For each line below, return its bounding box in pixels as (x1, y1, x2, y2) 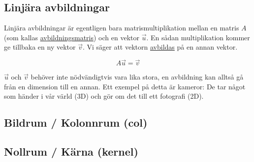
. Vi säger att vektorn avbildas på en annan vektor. (82, 42, 238, 52)
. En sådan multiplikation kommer (146, 32, 250, 42)
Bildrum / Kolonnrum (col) (4, 115, 148, 130)
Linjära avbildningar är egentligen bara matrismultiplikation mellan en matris (4, 23, 239, 33)
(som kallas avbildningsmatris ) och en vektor (4, 32, 139, 42)
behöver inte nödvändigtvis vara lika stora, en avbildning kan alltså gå (31, 72, 244, 82)
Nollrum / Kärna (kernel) (4, 144, 138, 159)
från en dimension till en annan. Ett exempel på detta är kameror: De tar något (4, 81, 246, 91)
